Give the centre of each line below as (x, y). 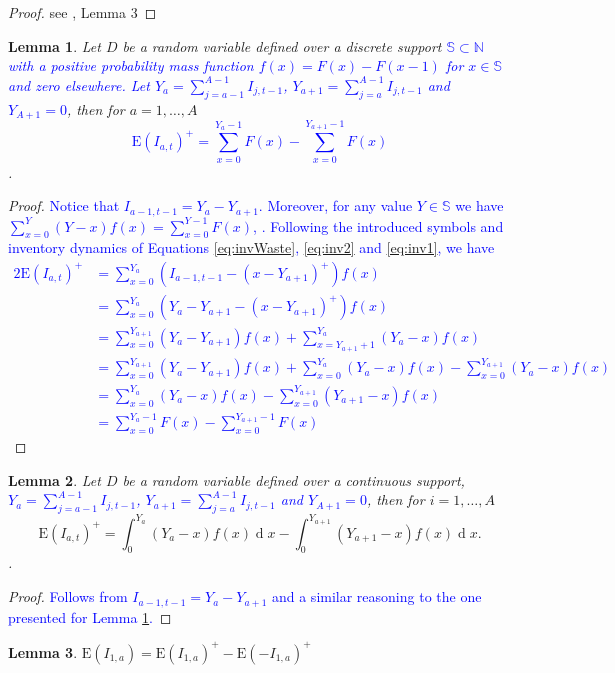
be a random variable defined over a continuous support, (293, 479)
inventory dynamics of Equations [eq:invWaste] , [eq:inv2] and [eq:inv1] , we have (251, 247)
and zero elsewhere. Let (79, 84)
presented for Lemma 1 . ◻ (90, 616)
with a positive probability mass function (131, 65)
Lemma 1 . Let (54, 45)
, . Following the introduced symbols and (378, 225)
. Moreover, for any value (335, 205)
